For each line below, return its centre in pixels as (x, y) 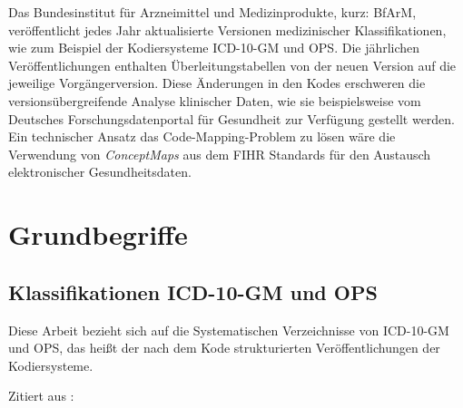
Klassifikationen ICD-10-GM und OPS (193, 291)
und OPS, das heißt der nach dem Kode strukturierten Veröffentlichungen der (224, 348)
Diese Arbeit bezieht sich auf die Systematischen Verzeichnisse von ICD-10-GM (229, 330)
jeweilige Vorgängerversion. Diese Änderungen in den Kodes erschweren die (217, 83)
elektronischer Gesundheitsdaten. (100, 172)
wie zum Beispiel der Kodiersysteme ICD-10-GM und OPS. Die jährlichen (214, 48)
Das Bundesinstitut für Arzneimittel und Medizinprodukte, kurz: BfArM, (212, 12)
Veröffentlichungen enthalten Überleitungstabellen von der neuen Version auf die (232, 65)
